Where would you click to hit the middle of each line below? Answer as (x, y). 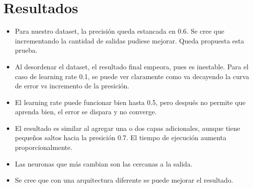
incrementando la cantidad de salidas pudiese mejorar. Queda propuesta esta (129, 40)
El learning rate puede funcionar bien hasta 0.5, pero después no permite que (130, 102)
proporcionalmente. (44, 147)
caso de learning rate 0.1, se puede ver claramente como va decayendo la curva (132, 76)
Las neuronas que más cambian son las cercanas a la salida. (104, 163)
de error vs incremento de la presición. (72, 86)
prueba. (26, 50)
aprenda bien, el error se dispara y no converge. (86, 112)
